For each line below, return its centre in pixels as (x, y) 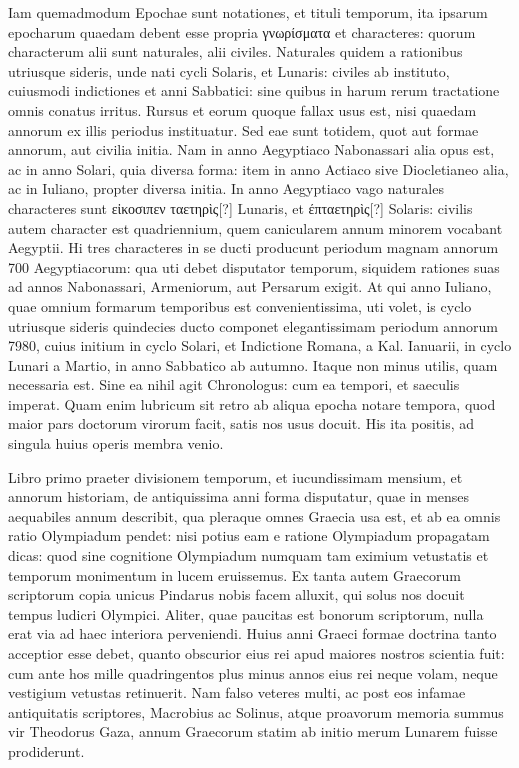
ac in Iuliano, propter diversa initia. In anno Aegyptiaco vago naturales (226, 188)
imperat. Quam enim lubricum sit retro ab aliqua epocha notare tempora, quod (252, 403)
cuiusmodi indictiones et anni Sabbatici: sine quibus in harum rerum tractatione (254, 90)
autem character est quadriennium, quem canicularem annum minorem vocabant (255, 227)
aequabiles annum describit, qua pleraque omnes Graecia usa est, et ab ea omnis (254, 515)
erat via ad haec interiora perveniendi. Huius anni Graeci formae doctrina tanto (252, 633)
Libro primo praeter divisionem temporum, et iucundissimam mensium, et (235, 476)
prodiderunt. (46, 750)
